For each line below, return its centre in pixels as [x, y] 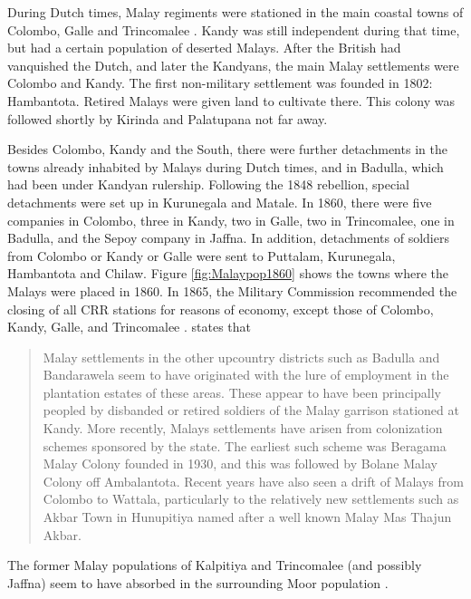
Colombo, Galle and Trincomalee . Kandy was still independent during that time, [234, 29]
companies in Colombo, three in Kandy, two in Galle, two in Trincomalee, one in [231, 220]
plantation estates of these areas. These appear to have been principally [242, 392]
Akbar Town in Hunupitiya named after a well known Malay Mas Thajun [247, 517]
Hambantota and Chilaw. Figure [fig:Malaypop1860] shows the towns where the [228, 273]
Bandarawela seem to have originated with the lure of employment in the [246, 375]
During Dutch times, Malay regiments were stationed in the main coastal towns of [235, 12]
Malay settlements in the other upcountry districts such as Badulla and [241, 357]
